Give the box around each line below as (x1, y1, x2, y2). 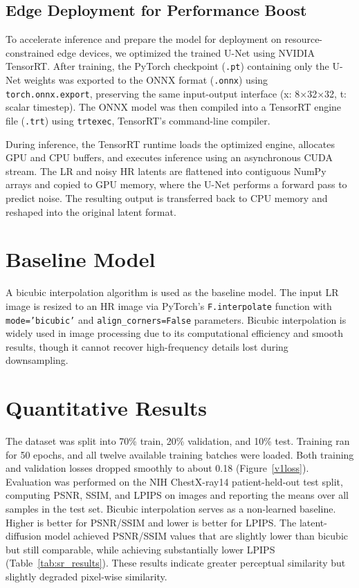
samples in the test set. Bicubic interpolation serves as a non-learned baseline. (6, 502, 336, 516)
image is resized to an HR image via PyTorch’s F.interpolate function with (6, 298, 332, 313)
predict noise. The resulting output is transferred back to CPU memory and (6, 190, 328, 205)
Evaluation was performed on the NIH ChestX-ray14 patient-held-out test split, (6, 474, 343, 488)
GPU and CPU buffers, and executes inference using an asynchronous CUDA (6, 150, 333, 165)
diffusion (6, 529, 42, 543)
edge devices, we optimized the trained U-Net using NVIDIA (57, 45, 315, 59)
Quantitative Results (6, 394, 208, 422)
